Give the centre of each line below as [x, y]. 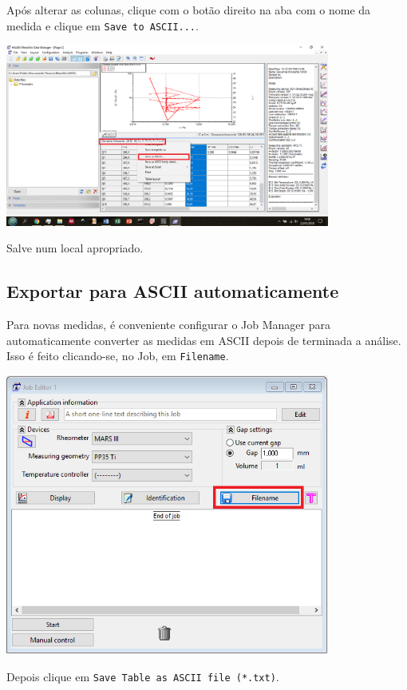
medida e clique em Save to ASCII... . [103, 25]
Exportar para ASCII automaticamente [173, 291]
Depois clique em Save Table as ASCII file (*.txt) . [143, 676]
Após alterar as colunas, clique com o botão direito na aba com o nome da [189, 10]
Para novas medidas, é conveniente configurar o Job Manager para [168, 325]
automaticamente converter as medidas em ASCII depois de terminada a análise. [204, 340]
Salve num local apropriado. [75, 248]
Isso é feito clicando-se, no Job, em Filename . [118, 356]
